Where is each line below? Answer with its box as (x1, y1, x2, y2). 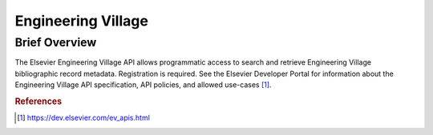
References (14, 96, 63, 107)
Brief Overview (14, 35, 97, 50)
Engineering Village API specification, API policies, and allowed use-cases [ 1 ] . (14, 80, 272, 89)
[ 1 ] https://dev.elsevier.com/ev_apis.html (17, 113, 150, 123)
